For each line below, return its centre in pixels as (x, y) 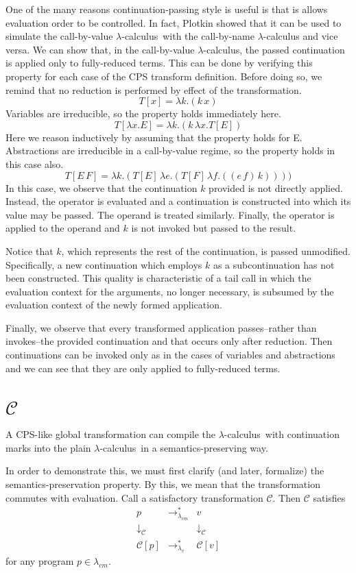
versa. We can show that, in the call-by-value (100, 49)
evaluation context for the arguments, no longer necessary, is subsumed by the (170, 291)
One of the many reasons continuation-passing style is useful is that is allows (167, 9)
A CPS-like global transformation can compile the (111, 434)
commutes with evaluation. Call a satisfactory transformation (134, 497)
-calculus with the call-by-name (188, 36)
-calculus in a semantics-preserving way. (184, 447)
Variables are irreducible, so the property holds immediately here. (143, 113)
